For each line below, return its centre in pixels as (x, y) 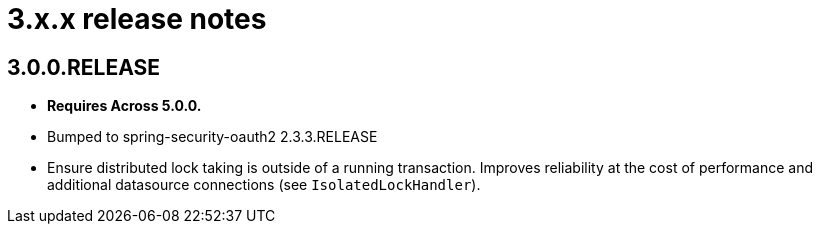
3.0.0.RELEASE (84, 67)
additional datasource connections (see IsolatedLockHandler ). (264, 185)
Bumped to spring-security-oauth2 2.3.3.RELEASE (212, 137)
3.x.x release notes (137, 19)
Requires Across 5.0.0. (124, 106)
